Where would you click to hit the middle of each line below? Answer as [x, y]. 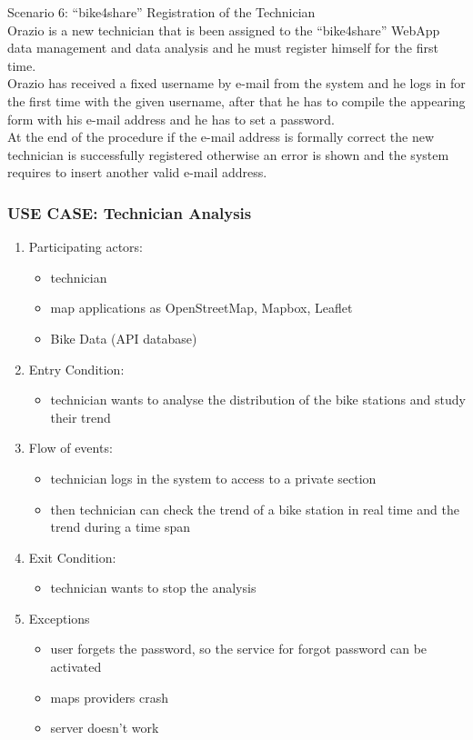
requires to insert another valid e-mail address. [137, 172]
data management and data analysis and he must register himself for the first [223, 48]
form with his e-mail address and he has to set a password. [171, 119]
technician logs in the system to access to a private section [213, 478]
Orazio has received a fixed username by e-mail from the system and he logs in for [236, 83]
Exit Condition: [72, 557]
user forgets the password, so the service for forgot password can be [239, 649]
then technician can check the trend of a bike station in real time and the [255, 509]
